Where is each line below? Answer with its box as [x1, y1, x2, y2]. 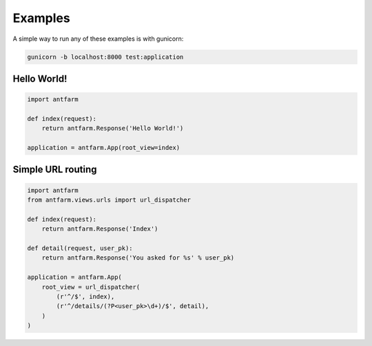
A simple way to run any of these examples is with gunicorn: [12, 35, 184, 43]
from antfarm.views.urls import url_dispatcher [27, 196, 191, 204]
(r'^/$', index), [56, 292, 115, 300]
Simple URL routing [12, 164, 97, 175]
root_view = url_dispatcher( [41, 283, 141, 291]
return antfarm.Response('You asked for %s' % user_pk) [41, 254, 235, 262]
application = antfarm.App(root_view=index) [27, 144, 180, 152]
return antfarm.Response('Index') [41, 225, 158, 233]
